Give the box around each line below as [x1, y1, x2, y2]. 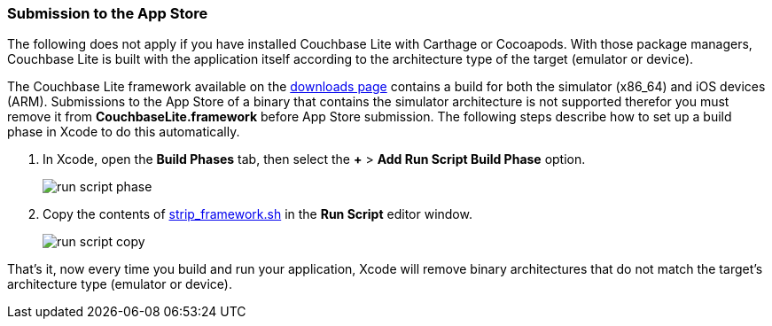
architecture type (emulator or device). [7, 276, 232, 292]
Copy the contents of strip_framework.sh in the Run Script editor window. [43, 206, 472, 222]
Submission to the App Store [7, 4, 208, 22]
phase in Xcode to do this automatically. [7, 124, 240, 140]
